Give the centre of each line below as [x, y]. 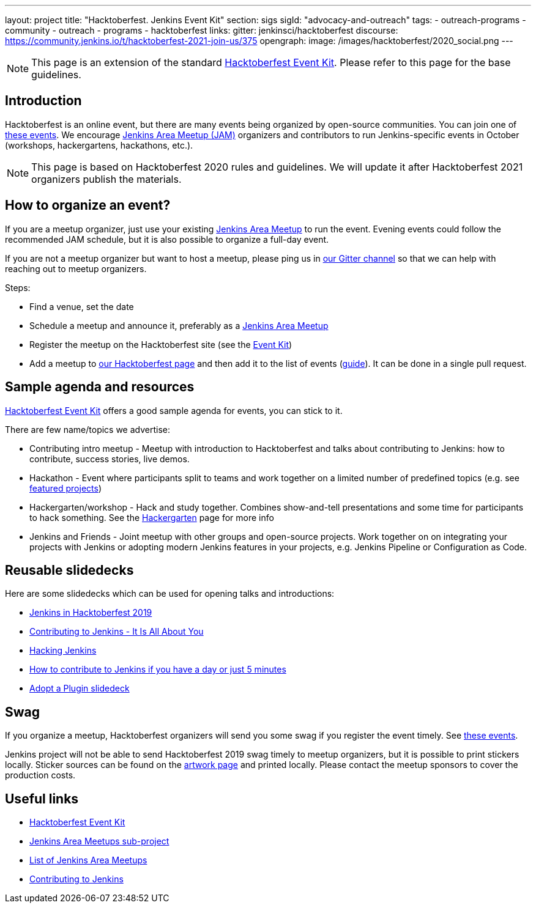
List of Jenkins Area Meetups [88, 860]
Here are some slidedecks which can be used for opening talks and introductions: [170, 594]
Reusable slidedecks [69, 570]
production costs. [40, 775]
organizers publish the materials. [106, 179]
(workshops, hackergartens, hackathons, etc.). [99, 145]
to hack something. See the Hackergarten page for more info [152, 517]
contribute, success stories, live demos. [110, 459]
